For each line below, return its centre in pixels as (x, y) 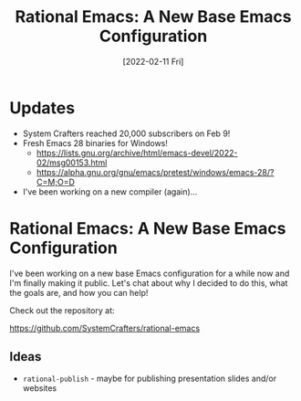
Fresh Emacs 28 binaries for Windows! (95, 142)
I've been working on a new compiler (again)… (110, 191)
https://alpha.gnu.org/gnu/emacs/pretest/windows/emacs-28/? (155, 172)
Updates (42, 108)
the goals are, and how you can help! (79, 292)
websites (40, 388)
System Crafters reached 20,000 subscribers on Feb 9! (126, 133)
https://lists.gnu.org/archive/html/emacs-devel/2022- (137, 153)
